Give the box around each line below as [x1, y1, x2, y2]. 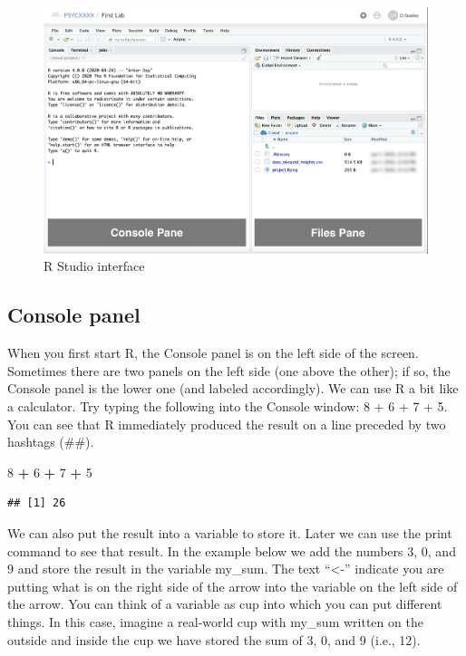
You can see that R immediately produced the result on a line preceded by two [7, 414, 446, 433]
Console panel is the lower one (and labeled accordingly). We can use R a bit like [7, 379, 459, 398]
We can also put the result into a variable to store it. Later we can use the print [7, 524, 452, 543]
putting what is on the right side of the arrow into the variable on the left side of [7, 576, 458, 595]
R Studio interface [44, 256, 145, 275]
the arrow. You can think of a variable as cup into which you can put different [7, 594, 442, 613]
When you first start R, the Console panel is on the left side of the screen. [7, 343, 419, 362]
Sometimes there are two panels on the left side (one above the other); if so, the [7, 361, 451, 380]
